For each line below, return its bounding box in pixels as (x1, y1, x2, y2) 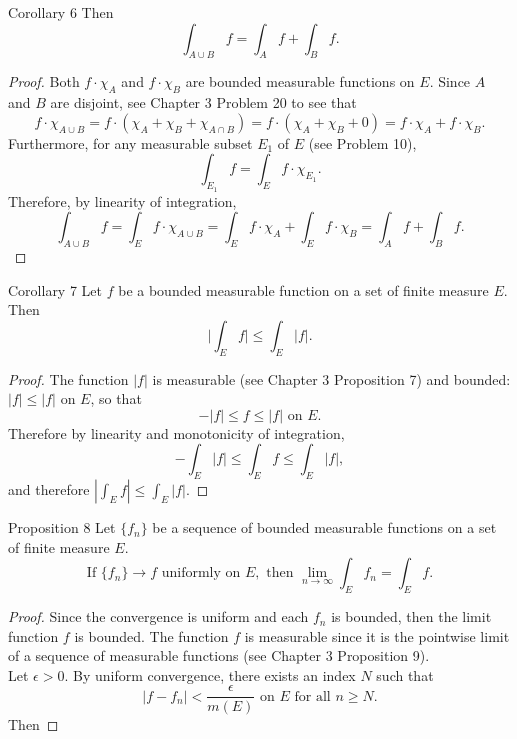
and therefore (8, 479, 90, 500)
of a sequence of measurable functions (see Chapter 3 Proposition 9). (8, 645, 430, 666)
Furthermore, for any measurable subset (8, 132, 253, 153)
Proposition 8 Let (8, 517, 116, 538)
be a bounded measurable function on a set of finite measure (118, 279, 489, 300)
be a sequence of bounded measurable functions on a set (152, 517, 497, 538)
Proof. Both (8, 71, 80, 92)
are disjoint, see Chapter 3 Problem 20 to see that (50, 92, 357, 113)
